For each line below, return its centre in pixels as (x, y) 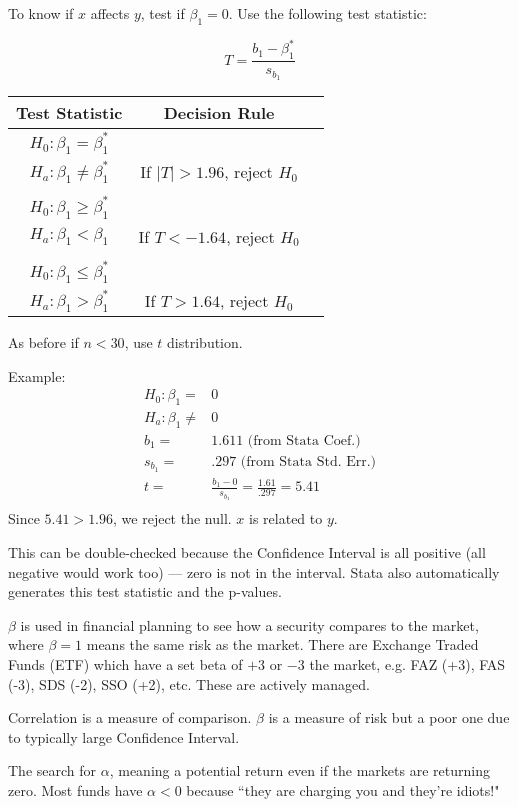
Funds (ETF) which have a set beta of (125, 663)
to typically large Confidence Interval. (124, 736)
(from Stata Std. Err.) (308, 461)
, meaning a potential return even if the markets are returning (299, 770)
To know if (41, 13)
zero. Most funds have (75, 789)
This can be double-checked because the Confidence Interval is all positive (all (247, 552)
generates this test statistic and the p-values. (145, 591)
